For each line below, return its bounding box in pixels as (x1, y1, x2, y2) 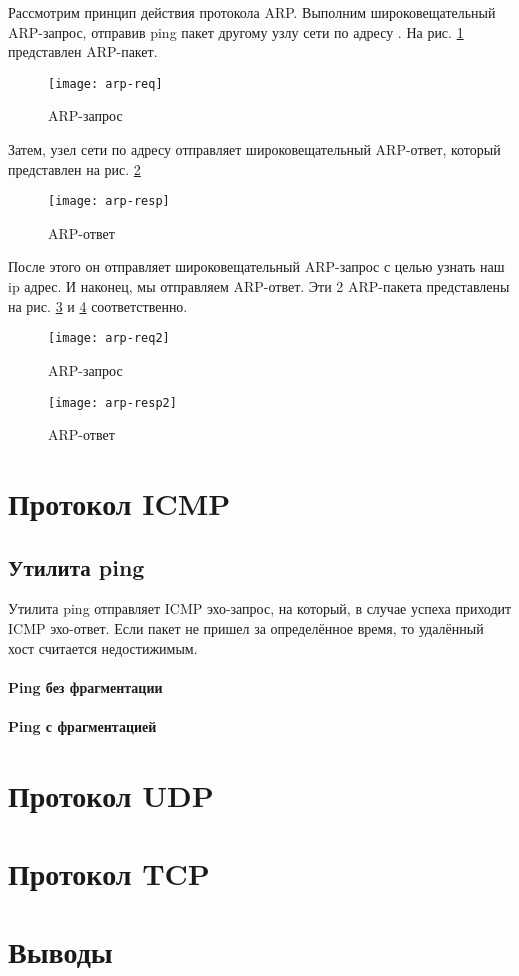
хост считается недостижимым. (8, 637, 198, 658)
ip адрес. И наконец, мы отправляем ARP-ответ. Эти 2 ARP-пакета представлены (8, 276, 510, 297)
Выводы (8, 931, 113, 972)
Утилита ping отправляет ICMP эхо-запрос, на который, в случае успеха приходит (8, 598, 512, 619)
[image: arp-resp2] (48, 395, 177, 410)
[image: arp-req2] (48, 331, 170, 346)
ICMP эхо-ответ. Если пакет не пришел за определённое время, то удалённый (8, 617, 484, 638)
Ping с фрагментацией (8, 715, 157, 736)
